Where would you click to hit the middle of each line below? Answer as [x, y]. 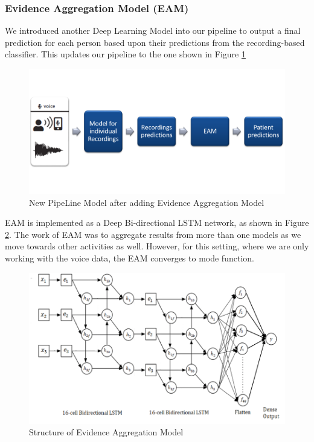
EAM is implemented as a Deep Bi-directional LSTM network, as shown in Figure [157, 223]
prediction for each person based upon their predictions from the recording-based [155, 42]
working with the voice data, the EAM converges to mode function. [130, 258]
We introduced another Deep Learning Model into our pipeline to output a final [153, 30]
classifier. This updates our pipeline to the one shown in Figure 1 [125, 54]
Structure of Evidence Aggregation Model [106, 432]
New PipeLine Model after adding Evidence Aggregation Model [147, 202]
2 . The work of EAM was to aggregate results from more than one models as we [153, 234]
